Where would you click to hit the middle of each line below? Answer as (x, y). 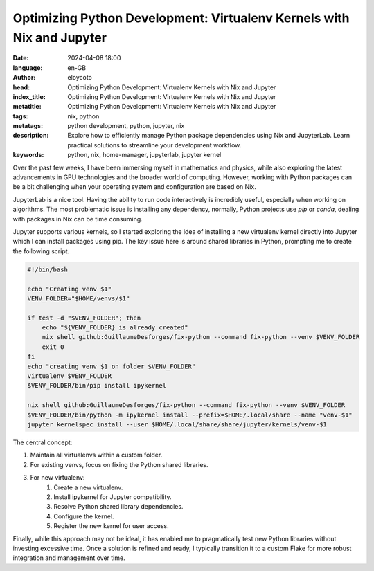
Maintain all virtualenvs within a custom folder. (96, 455)
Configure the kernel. (84, 516)
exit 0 (53, 347)
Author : (24, 78)
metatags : (28, 126)
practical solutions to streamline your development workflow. (154, 145)
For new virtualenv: (57, 478)
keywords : (28, 155)
